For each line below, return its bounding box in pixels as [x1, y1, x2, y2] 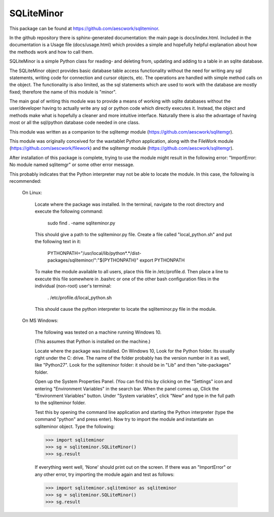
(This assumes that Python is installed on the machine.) [35, 338, 151, 345]
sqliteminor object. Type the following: [35, 423, 115, 429]
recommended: [9, 178, 42, 184]
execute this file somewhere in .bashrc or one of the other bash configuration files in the [35, 276, 220, 282]
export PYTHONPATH [140, 257, 185, 264]
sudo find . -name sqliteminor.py [47, 220, 116, 226]
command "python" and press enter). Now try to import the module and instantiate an [35, 416, 214, 423]
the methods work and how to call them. [9, 49, 94, 55]
